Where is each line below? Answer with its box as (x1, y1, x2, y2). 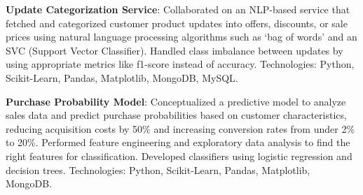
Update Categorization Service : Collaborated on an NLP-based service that (6, 2, 350, 16)
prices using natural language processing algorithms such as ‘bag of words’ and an (6, 29, 357, 44)
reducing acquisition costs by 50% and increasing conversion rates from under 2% (6, 121, 355, 136)
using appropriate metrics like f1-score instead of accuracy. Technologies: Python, (6, 57, 355, 71)
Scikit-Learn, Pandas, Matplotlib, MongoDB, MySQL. (6, 70, 238, 85)
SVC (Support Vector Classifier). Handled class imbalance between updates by (6, 43, 343, 57)
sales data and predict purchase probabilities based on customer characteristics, (6, 108, 347, 122)
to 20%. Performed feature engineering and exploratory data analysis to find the (6, 135, 350, 150)
